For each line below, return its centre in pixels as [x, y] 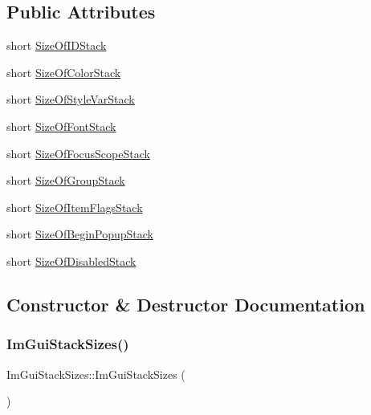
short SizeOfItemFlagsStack [75, 207]
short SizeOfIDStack [57, 45]
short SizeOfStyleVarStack [71, 99]
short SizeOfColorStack [64, 72]
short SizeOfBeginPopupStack [80, 234]
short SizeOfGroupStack [66, 180]
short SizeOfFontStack [61, 126]
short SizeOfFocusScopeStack [78, 153]
